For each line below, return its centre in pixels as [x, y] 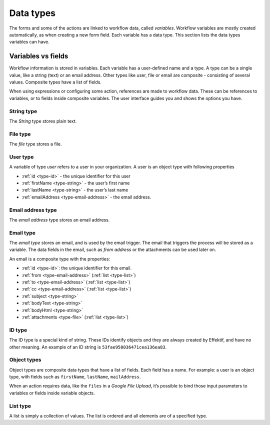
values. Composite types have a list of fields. [55, 82]
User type [21, 156]
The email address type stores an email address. [59, 219]
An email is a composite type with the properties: [60, 259]
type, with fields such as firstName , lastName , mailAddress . [75, 377]
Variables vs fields [39, 56]
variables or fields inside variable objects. [52, 393]
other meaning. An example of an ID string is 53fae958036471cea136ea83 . [88, 347]
